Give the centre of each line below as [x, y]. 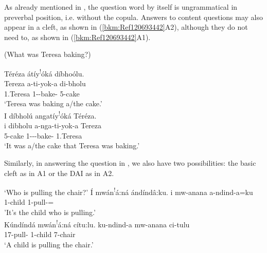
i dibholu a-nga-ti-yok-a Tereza [53, 125]
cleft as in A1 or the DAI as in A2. [59, 173]
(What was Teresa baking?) [48, 54]
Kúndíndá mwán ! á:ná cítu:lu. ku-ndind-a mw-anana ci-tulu [97, 223]
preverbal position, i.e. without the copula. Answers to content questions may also [134, 17]
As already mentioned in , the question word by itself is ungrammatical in [121, 7]
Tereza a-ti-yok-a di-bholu [45, 83]
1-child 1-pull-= [29, 202]
